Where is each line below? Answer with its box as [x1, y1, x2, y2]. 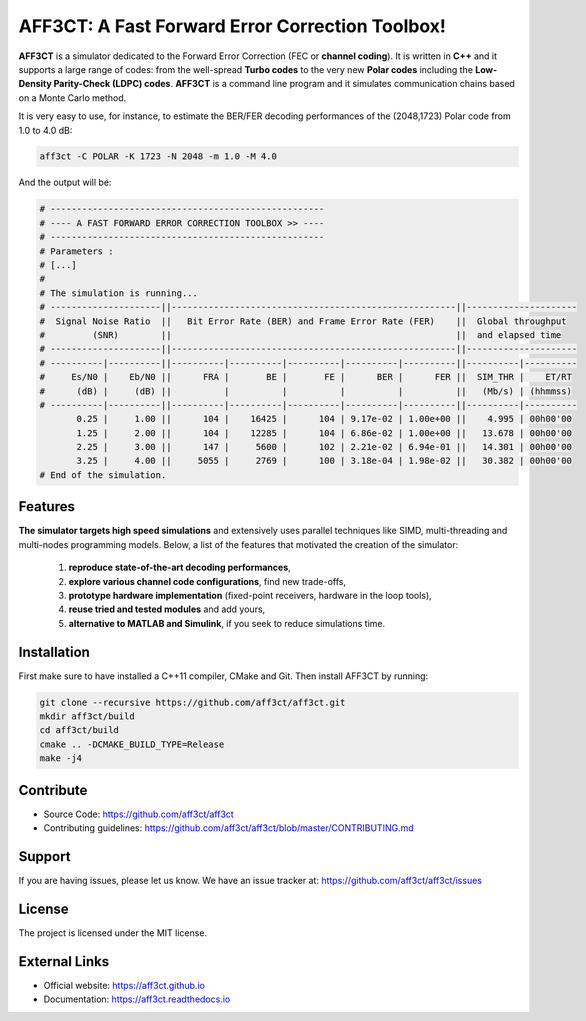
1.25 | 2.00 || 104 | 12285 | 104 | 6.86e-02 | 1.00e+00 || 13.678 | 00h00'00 [76, 427, 572, 439]
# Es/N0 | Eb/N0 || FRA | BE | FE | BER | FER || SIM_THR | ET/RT [39, 371, 572, 383]
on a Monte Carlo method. [18, 91, 127, 104]
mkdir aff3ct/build [39, 711, 135, 722]
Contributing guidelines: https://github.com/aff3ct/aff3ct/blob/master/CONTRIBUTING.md [43, 822, 414, 834]
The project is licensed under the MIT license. [18, 926, 208, 939]
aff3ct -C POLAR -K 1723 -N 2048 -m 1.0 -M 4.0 [39, 151, 277, 162]
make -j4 [39, 753, 83, 764]
